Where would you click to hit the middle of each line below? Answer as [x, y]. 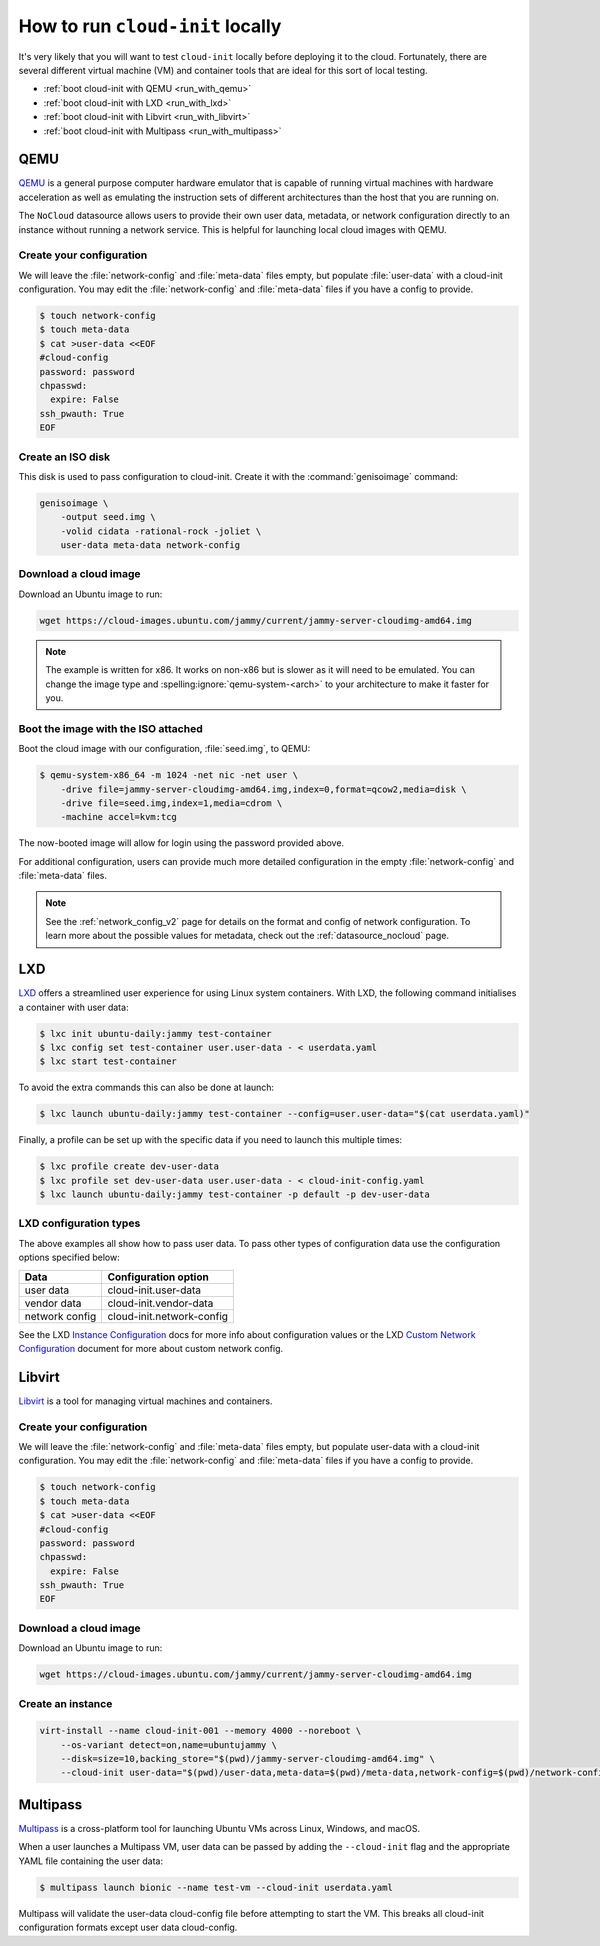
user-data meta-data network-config [150, 545]
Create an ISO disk [64, 457]
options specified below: [69, 1257]
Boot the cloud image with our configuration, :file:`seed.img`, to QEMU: [164, 749]
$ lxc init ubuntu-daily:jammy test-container [155, 1033]
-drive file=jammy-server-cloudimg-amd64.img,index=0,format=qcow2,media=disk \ [263, 789]
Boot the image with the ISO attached [111, 728]
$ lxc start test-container [108, 1061]
